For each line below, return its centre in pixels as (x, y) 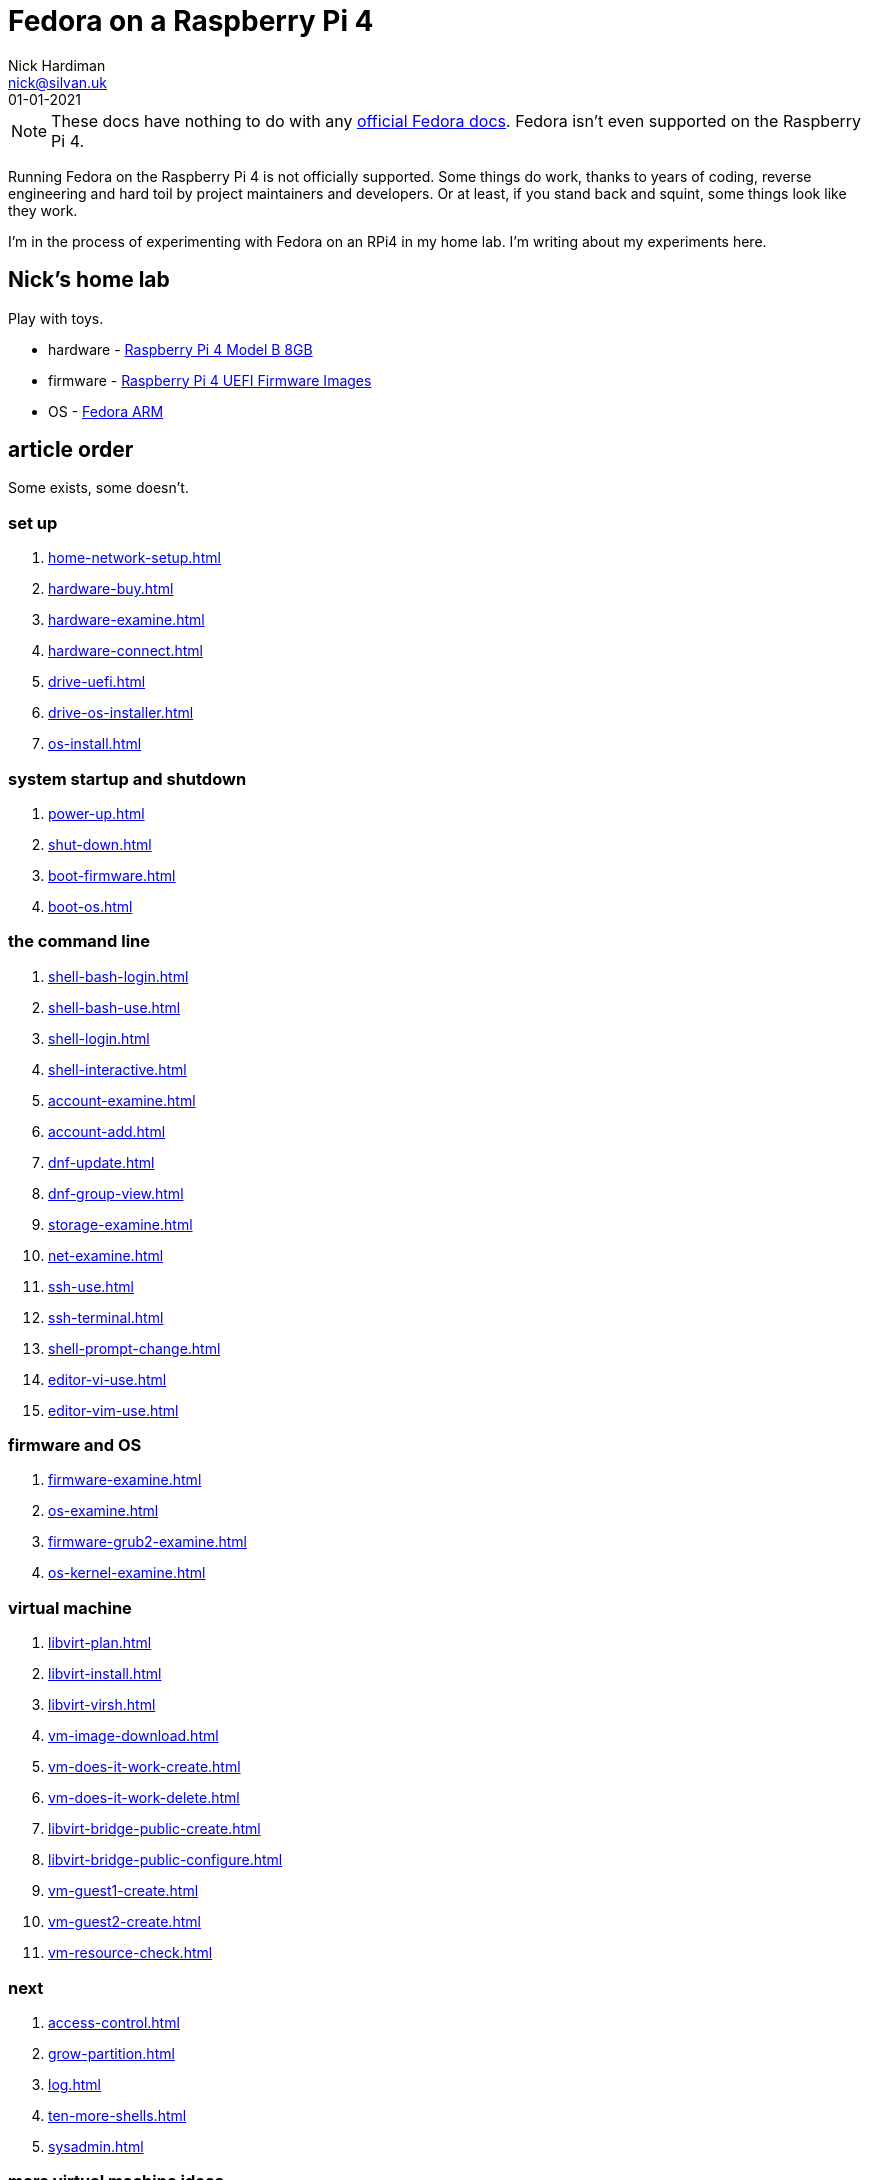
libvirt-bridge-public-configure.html (165, 1860)
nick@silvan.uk (58, 82)
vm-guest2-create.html (124, 1922)
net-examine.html (106, 1255)
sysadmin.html (96, 2146)
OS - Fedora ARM (106, 411)
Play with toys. (56, 318)
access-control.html (114, 2022)
